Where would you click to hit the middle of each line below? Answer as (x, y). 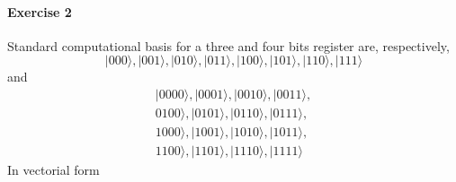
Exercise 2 (40, 11)
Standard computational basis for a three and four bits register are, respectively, (228, 45)
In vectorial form (54, 170)
